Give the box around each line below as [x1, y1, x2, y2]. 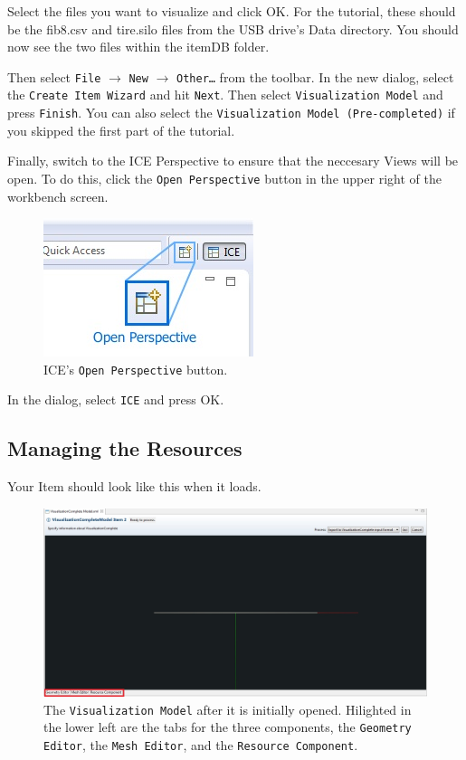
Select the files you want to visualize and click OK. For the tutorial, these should [7, 2, 456, 20]
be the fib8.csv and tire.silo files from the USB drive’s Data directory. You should [7, 19, 459, 38]
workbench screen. [7, 186, 109, 205]
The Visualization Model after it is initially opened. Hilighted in [43, 699, 412, 718]
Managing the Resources [7, 434, 243, 462]
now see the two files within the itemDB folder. [7, 37, 270, 56]
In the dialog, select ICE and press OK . [7, 390, 224, 409]
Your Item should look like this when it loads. [7, 477, 262, 496]
